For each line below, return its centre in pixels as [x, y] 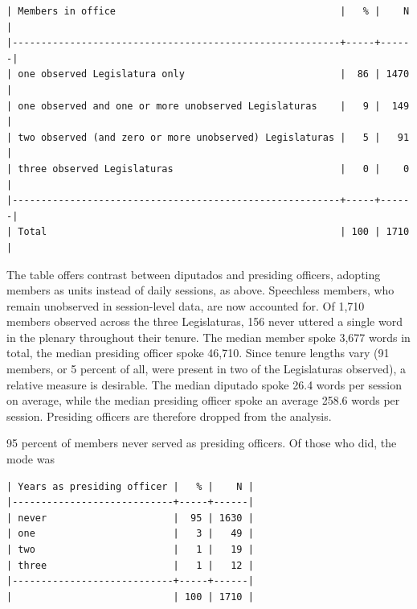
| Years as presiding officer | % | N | [130, 486]
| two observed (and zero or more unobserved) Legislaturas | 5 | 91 [208, 137]
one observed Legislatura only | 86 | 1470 [214, 74]
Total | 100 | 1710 [214, 232]
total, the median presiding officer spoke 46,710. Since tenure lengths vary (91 [198, 353]
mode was [31, 459]
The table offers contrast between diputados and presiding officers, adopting [194, 274]
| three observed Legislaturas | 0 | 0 [208, 169]
